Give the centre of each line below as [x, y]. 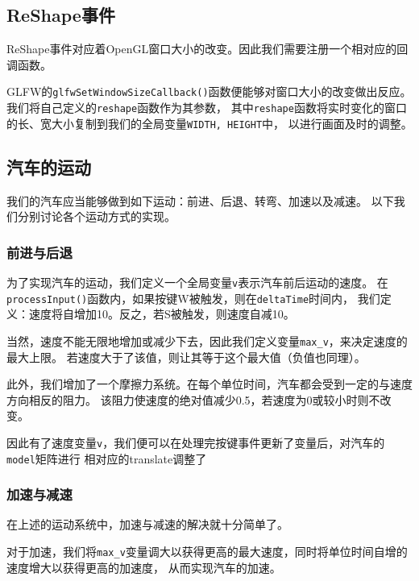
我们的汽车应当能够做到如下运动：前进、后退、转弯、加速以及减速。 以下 [200, 200]
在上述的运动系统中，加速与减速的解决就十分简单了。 [147, 524]
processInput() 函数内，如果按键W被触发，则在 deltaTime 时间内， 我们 [193, 298]
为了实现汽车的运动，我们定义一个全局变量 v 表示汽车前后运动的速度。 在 [197, 282]
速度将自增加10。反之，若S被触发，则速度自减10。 [162, 314]
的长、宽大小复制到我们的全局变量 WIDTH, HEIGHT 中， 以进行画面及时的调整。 [209, 123]
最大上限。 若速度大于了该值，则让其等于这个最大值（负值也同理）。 [186, 357]
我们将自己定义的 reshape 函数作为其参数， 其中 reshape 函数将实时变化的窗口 [207, 108]
